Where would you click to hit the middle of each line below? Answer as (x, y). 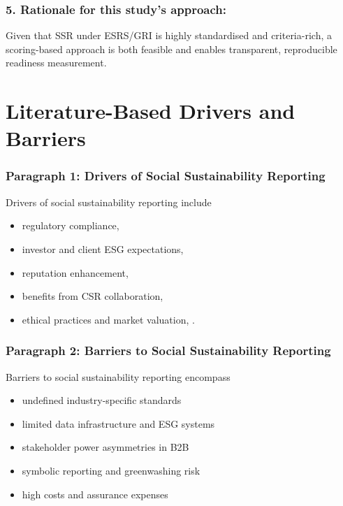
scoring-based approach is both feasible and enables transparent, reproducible (171, 49)
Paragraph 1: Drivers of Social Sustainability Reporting (166, 176)
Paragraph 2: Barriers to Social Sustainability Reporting (168, 350)
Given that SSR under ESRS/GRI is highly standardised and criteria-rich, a (169, 35)
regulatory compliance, (71, 225)
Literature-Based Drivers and (151, 111)
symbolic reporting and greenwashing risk (111, 470)
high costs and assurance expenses (95, 494)
